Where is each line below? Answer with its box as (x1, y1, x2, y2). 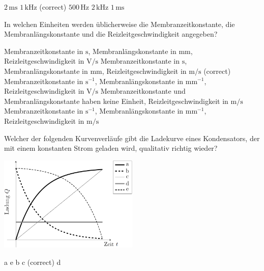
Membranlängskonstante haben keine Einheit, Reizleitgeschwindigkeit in (4, 95, 228, 106)
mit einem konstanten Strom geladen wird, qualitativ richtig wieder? (4, 143, 218, 153)
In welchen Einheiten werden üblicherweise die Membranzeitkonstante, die (4, 18, 235, 29)
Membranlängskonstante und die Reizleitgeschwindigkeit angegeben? (4, 29, 218, 39)
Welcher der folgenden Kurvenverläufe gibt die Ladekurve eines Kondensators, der (4, 132, 260, 143)
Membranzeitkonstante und (100, 86, 186, 96)
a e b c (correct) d (4, 256, 61, 267)
